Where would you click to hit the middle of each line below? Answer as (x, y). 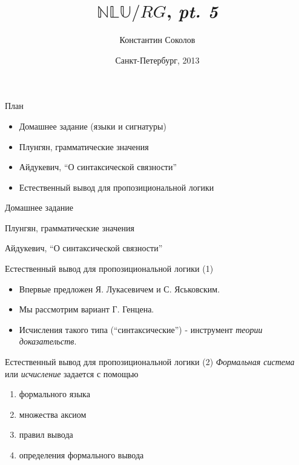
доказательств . (48, 341)
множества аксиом (53, 414)
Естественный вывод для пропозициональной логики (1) (109, 269)
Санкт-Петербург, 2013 (157, 60)
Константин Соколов (157, 40)
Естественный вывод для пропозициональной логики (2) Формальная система (150, 362)
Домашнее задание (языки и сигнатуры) (93, 126)
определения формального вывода (81, 455)
